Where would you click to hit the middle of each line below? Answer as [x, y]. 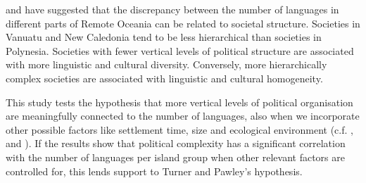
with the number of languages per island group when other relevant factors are [175, 157]
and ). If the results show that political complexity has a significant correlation [176, 143]
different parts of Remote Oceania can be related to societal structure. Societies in [183, 23]
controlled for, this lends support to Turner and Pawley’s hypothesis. [154, 171]
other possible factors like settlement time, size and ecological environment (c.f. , [179, 129]
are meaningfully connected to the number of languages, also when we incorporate [183, 116]
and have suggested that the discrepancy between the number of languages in [172, 9]
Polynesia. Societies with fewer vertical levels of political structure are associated [180, 50]
